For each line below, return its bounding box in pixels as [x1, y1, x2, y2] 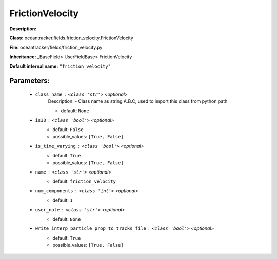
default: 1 [52, 197, 73, 203]
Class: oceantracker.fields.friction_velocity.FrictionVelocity [9, 35, 133, 41]
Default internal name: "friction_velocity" [9, 63, 111, 69]
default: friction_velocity [52, 178, 116, 184]
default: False [52, 126, 84, 133]
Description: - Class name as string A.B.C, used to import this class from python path [48, 98, 228, 104]
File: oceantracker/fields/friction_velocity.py [9, 44, 103, 51]
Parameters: [9, 76, 50, 85]
